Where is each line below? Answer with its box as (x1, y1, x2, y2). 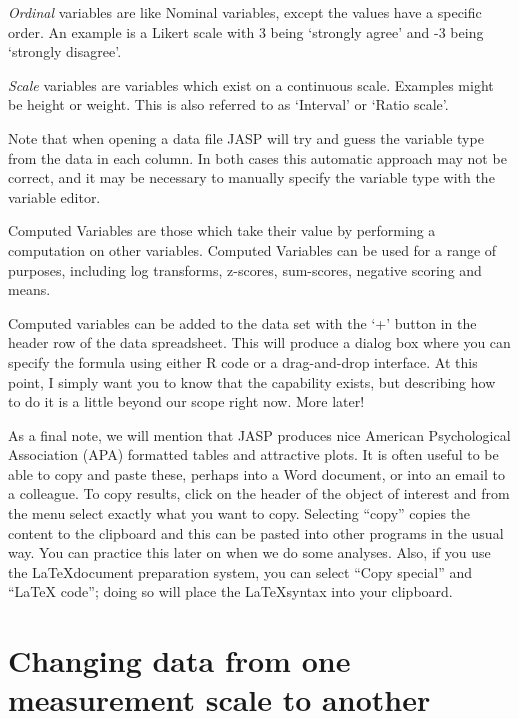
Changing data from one (8, 640, 351, 681)
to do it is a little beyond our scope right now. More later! (8, 391, 365, 412)
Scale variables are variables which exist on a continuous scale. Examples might (8, 74, 494, 95)
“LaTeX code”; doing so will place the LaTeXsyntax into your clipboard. (8, 581, 453, 602)
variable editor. (8, 186, 101, 207)
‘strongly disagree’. (8, 41, 122, 62)
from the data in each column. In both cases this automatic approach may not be (8, 147, 507, 168)
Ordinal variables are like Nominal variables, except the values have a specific (8, 2, 482, 22)
